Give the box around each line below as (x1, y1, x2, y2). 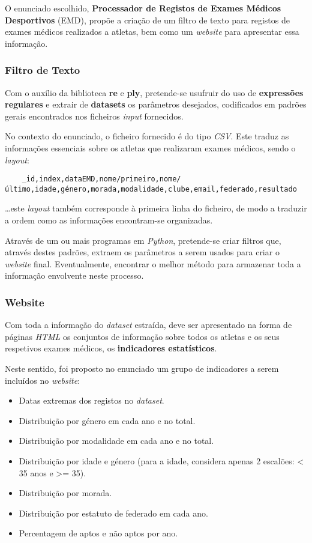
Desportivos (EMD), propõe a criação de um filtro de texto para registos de (5, 13, 290, 26)
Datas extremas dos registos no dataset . (19, 394, 164, 407)
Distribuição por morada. (19, 487, 112, 499)
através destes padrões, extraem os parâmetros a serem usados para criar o (5, 246, 280, 258)
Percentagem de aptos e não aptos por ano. (19, 527, 178, 539)
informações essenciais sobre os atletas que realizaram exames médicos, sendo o (5, 141, 296, 154)
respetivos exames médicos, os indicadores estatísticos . (5, 342, 217, 354)
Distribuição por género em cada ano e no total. (19, 414, 196, 426)
